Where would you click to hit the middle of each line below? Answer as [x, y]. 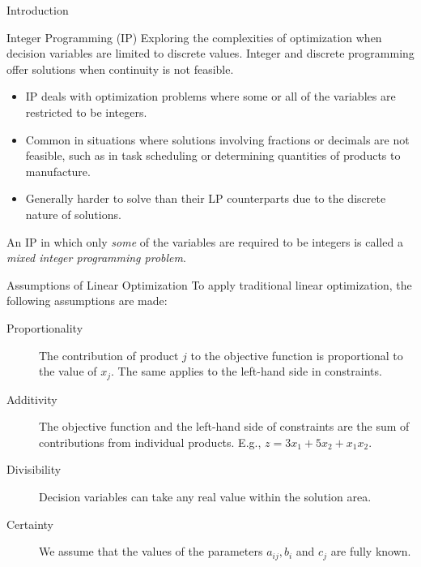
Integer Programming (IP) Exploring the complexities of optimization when [194, 37]
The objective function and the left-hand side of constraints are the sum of [224, 426]
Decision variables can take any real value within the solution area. [205, 496]
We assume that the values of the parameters [151, 551]
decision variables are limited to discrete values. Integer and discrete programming [210, 53]
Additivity [32, 399]
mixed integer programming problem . [96, 258]
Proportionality [45, 327]
